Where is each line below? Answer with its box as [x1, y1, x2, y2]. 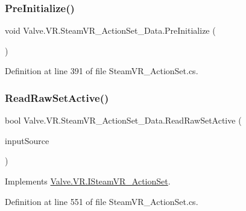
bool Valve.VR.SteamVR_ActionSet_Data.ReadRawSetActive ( [5, 114, 242, 127]
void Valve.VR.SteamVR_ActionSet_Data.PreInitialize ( [5, 24, 216, 37]
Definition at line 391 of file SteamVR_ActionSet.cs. [5, 65, 198, 77]
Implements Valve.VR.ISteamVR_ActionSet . [5, 175, 171, 187]
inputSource [5, 134, 49, 146]
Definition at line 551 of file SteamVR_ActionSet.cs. [5, 195, 198, 207]
